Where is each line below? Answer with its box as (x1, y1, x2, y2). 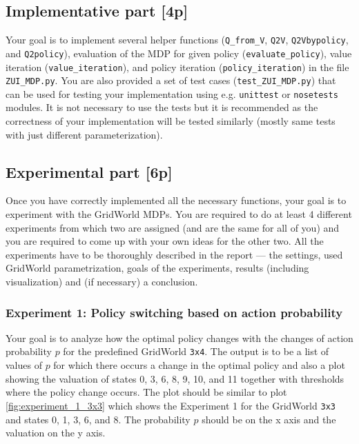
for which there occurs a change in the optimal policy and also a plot (53, 358, 345, 372)
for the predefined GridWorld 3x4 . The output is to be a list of (63, 344, 329, 359)
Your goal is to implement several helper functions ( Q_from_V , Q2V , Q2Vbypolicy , (6, 32, 349, 47)
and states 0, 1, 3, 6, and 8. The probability (6, 412, 191, 426)
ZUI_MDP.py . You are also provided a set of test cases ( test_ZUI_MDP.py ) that (6, 73, 336, 88)
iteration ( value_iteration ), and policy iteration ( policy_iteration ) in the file (6, 59, 349, 74)
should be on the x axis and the (202, 412, 336, 426)
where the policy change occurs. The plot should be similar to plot (6, 385, 287, 399)
